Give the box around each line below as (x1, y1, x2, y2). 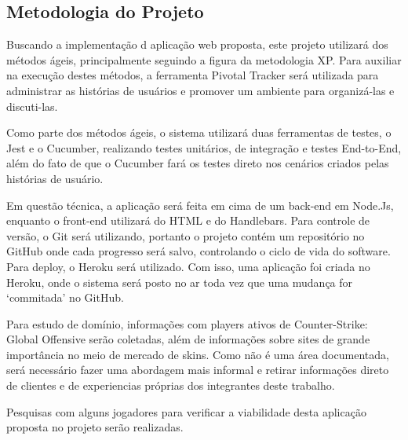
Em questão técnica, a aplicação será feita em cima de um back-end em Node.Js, (6, 196, 394, 213)
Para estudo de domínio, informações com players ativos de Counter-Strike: (6, 315, 368, 332)
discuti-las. (6, 97, 58, 114)
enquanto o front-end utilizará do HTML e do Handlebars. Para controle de (6, 212, 370, 229)
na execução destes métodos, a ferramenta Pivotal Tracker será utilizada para (6, 67, 379, 83)
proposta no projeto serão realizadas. (6, 419, 184, 435)
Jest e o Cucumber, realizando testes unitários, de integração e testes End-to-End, (6, 139, 402, 156)
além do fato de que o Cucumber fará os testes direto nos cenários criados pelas (6, 155, 389, 171)
